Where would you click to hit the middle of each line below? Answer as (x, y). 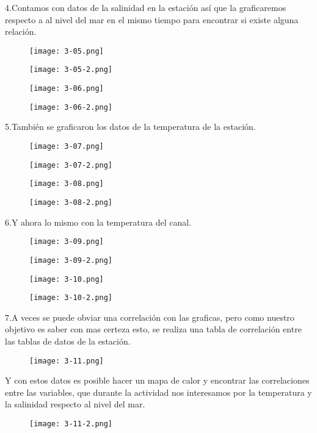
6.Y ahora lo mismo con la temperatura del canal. (98, 222)
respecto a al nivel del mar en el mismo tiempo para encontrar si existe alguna (152, 19)
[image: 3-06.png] (67, 89)
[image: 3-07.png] (67, 146)
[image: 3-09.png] (67, 242)
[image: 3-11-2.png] (71, 424)
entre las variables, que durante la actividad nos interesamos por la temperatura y (158, 392)
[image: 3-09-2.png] (71, 260)
